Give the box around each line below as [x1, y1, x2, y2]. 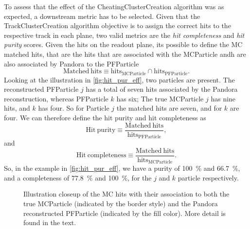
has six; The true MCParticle [116, 93, 204, 103]
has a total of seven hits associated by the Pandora [86, 84, 238, 94]
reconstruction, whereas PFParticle [4, 93, 108, 103]
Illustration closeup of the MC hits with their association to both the [23, 189, 230, 199]
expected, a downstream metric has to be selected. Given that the [4, 11, 200, 21]
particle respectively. [178, 172, 239, 182]
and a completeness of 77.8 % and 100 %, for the [4, 172, 152, 182]
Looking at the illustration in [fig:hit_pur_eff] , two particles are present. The [4, 74, 235, 84]
